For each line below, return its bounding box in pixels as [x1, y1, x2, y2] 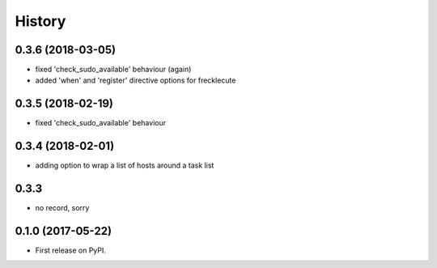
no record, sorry [35, 203, 90, 213]
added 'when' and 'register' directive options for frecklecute [35, 75, 236, 85]
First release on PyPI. [35, 245, 107, 255]
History [15, 12, 66, 30]
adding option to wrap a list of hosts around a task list [35, 160, 214, 170]
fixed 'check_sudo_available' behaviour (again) [35, 65, 192, 74]
